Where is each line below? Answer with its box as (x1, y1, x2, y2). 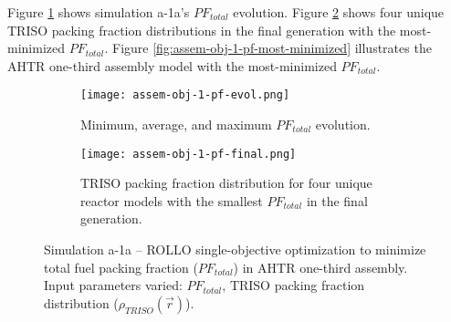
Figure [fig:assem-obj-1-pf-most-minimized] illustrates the (111, 38, 432, 57)
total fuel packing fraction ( (44, 257, 198, 276)
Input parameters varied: (44, 275, 183, 295)
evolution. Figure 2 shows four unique (233, 3, 445, 21)
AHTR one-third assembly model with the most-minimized (7, 56, 337, 75)
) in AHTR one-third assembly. (233, 257, 408, 276)
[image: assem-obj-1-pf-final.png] (80, 147, 297, 161)
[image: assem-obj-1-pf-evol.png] (80, 88, 290, 102)
